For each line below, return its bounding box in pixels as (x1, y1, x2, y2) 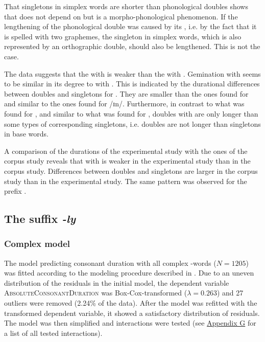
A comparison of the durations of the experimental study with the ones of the (4, 145, 248, 156)
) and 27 (216, 287, 244, 298)
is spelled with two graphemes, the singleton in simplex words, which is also (4, 31, 242, 41)
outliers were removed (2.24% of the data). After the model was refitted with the (4, 298, 257, 308)
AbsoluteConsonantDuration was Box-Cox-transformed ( (4, 287, 187, 298)
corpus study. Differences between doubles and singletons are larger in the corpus (4, 165, 258, 176)
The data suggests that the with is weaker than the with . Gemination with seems (4, 68, 261, 79)
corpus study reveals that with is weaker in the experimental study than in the (4, 155, 251, 166)
